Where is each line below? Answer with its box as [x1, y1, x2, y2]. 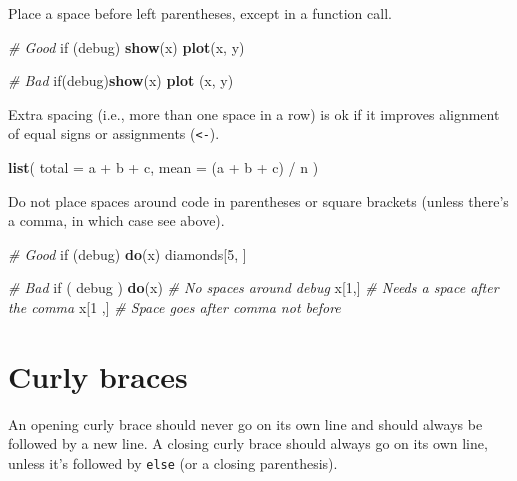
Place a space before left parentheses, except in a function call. [8, 3, 392, 23]
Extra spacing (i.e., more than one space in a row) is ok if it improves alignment [8, 103, 500, 124]
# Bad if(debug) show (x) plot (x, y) [8, 70, 234, 91]
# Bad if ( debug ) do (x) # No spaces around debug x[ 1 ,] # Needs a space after [8, 277, 499, 298]
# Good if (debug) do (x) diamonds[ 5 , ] [8, 243, 247, 264]
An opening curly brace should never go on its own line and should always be [8, 413, 483, 434]
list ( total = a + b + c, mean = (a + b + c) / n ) [8, 157, 319, 178]
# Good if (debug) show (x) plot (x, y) [8, 36, 245, 57]
